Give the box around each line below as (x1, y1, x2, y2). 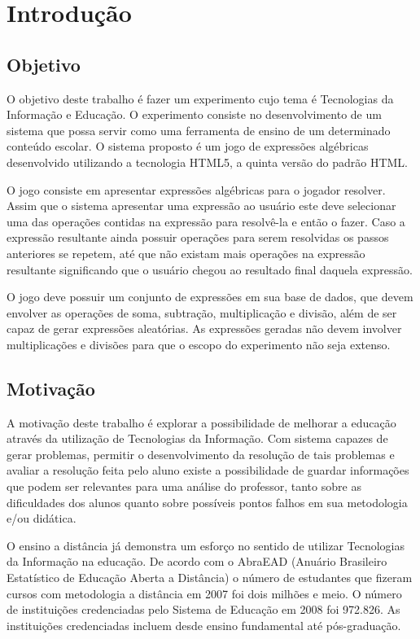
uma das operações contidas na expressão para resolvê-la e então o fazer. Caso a (7, 212, 405, 230)
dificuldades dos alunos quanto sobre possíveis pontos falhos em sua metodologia (7, 493, 408, 510)
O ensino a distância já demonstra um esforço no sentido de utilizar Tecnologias (7, 536, 405, 554)
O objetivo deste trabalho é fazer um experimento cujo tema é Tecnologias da (7, 90, 394, 107)
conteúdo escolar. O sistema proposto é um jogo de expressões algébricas (7, 138, 369, 155)
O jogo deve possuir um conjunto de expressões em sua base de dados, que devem (7, 288, 413, 305)
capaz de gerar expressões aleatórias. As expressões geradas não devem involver (7, 320, 402, 337)
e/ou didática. (7, 510, 77, 527)
